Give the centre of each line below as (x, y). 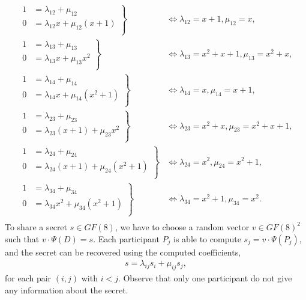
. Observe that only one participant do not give (205, 278)
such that (22, 238)
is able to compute (207, 238)
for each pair (28, 278)
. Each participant (126, 238)
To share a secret (36, 227)
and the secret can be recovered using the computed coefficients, (123, 252)
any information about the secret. (67, 289)
